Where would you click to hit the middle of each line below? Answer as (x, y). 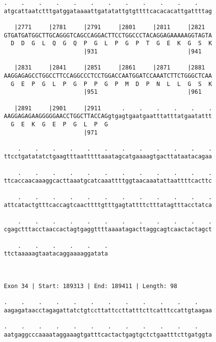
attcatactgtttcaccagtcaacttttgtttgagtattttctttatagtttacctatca (108, 205)
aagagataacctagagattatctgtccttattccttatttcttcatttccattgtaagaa (108, 310)
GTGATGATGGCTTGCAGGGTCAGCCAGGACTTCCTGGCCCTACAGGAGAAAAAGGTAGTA (108, 35)
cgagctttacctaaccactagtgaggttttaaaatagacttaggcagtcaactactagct (108, 230)
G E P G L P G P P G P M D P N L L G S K (111, 84)
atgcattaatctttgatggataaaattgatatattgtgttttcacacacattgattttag (108, 11)
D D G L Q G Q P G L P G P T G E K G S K (111, 43)
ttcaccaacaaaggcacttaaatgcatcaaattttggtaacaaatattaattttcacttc (108, 181)
